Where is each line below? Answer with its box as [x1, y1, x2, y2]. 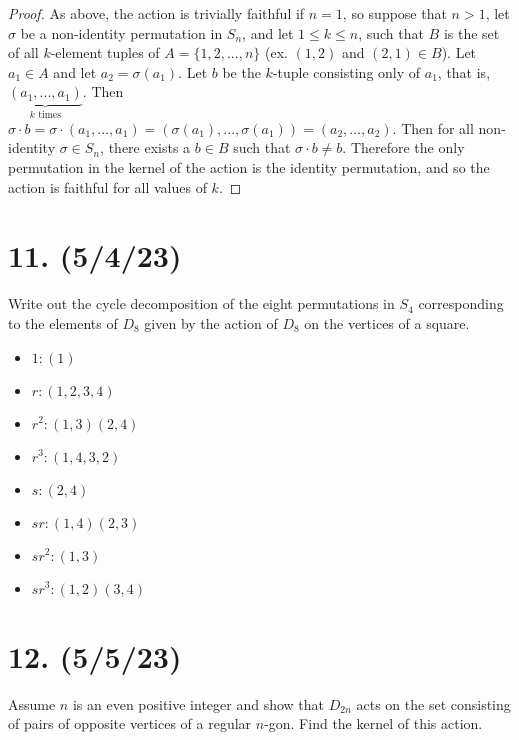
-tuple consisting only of [272, 61, 421, 82]
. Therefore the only [342, 137, 465, 158]
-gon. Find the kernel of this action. [264, 713, 483, 734]
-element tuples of [50, 42, 160, 63]
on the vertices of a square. [304, 312, 470, 333]
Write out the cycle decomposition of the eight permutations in [8, 293, 395, 314]
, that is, [437, 61, 491, 82]
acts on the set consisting [356, 693, 511, 714]
